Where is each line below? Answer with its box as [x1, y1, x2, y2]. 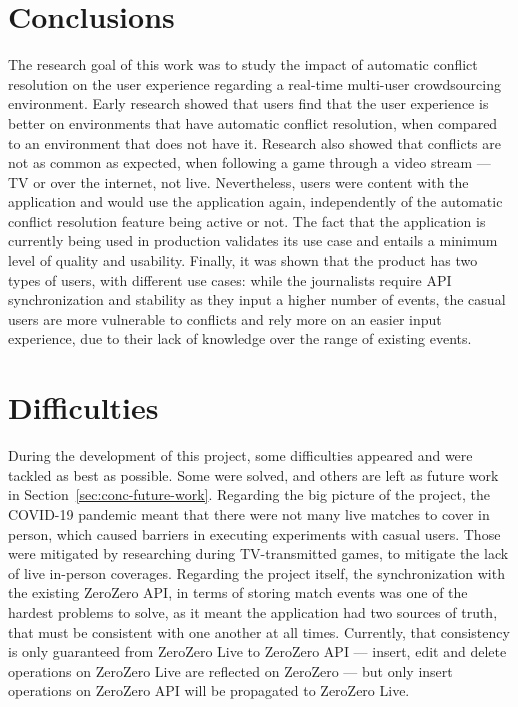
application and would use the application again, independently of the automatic [8, 191, 503, 212]
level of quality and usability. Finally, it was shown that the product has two [8, 250, 478, 271]
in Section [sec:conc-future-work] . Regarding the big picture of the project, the [8, 484, 490, 505]
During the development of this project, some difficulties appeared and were [8, 445, 473, 466]
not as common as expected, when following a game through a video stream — [8, 152, 491, 173]
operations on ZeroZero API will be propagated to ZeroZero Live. [8, 680, 410, 701]
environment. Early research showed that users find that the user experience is [8, 93, 489, 114]
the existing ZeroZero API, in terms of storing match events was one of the [8, 582, 468, 603]
